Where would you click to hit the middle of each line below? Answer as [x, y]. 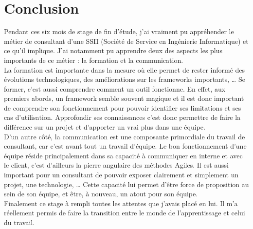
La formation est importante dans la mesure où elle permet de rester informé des [125, 69]
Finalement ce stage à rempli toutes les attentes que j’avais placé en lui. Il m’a [121, 203]
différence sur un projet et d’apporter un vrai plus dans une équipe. [105, 127]
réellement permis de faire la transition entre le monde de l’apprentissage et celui [125, 213]
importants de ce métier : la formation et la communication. [94, 60]
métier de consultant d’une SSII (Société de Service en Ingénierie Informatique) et [126, 41]
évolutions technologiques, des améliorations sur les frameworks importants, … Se [125, 79]
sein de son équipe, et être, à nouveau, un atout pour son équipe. [101, 194]
